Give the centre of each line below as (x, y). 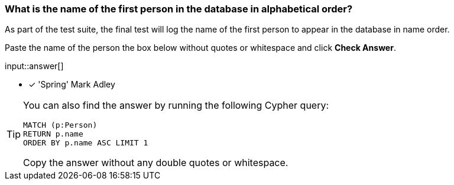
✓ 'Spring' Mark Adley (72, 85)
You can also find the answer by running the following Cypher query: (176, 106)
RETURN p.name (53, 134)
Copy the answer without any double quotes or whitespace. (156, 163)
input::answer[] (34, 66)
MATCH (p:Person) (60, 125)
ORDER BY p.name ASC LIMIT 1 (86, 143)
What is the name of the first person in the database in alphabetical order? (179, 9)
